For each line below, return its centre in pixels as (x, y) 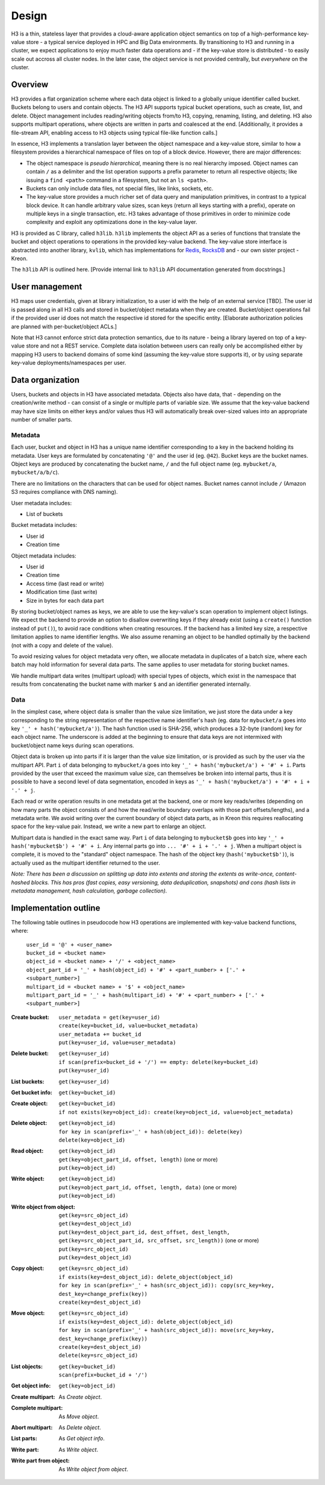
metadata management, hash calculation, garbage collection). (89, 891)
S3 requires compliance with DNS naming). (64, 492)
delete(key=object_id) (92, 1140)
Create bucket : (30, 1017)
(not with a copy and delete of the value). (62, 645)
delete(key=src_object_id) (98, 1356)
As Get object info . (82, 1439)
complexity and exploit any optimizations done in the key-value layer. (112, 222)
